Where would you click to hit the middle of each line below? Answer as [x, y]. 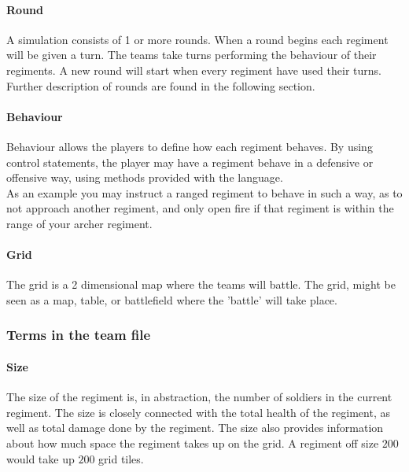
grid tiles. [121, 458]
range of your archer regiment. [79, 223]
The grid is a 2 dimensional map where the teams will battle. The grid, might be [201, 284]
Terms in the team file [79, 335]
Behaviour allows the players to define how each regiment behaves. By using [190, 146]
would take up [41, 458]
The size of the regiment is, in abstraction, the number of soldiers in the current [199, 397]
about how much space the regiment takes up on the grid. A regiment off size [193, 442]
